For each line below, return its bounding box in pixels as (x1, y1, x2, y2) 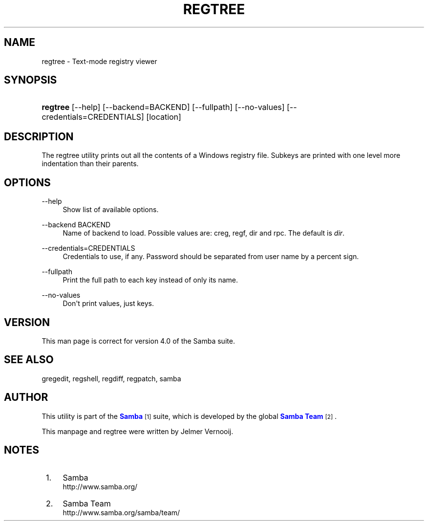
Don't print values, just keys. (63, 299, 154, 308)
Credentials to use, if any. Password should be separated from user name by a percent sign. (63, 252, 359, 261)
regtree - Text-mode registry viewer (42, 57, 157, 66)
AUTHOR (4, 391, 48, 404)
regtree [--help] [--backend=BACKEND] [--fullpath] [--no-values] (42, 102, 285, 112)
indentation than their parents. (42, 159, 139, 168)
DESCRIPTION (4, 130, 74, 143)
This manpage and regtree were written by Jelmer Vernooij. (42, 427, 234, 436)
